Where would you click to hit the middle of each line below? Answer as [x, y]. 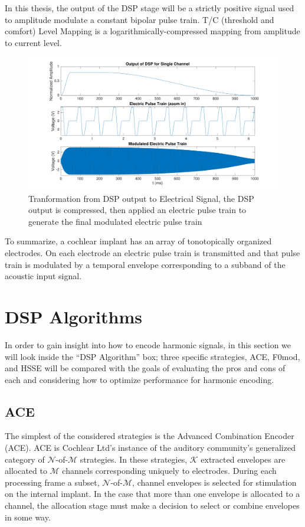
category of [25, 459]
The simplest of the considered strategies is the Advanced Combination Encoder [150, 436]
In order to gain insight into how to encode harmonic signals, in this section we [148, 344]
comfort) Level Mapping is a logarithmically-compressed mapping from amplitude [152, 31]
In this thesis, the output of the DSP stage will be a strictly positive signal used [150, 8]
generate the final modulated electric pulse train [115, 221]
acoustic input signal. [43, 276]
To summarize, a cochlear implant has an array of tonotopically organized [138, 241]
